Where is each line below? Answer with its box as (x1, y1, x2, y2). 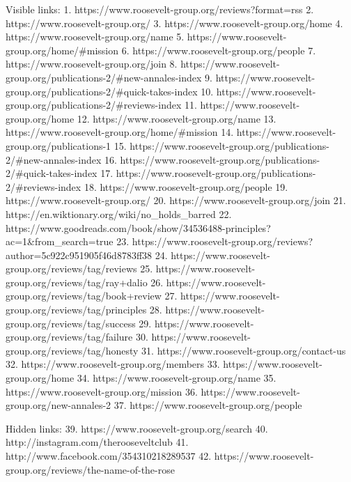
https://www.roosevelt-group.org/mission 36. (6, 384, 198, 398)
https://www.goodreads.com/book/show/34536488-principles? (6, 220, 271, 235)
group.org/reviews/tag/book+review (6, 288, 162, 303)
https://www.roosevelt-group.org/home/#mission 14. (6, 125, 234, 139)
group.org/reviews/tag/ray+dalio (6, 274, 148, 289)
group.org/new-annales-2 (6, 398, 111, 412)
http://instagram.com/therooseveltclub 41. (6, 435, 189, 449)
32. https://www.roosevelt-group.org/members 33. (6, 357, 220, 371)
